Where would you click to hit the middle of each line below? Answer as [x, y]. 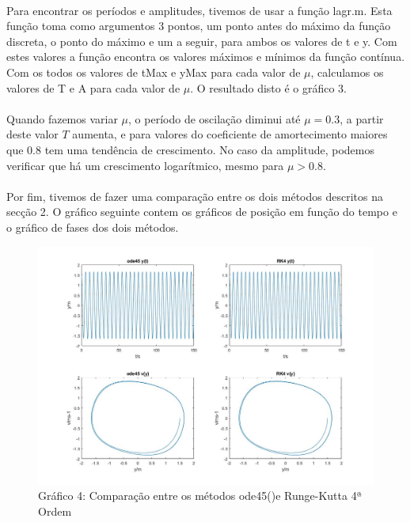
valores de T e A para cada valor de [93, 87]
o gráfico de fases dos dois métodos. [93, 227]
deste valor [32, 134]
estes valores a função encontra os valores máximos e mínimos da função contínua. [206, 57]
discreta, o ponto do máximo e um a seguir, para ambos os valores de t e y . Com [202, 41]
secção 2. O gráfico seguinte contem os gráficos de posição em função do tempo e [202, 212]
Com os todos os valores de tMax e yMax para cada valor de [154, 72]
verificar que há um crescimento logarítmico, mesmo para [145, 165]
